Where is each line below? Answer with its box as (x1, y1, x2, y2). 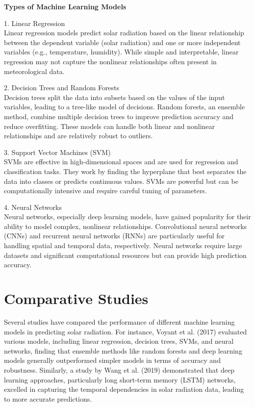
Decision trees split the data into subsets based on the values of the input (4, 92, 225, 102)
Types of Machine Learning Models (4, 1, 127, 11)
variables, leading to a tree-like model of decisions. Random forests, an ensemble (4, 102, 245, 112)
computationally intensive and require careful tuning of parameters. (4, 185, 207, 196)
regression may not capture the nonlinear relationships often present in (4, 56, 217, 66)
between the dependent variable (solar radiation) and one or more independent (4, 37, 241, 47)
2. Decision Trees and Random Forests (4, 82, 120, 93)
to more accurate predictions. (4, 393, 92, 404)
